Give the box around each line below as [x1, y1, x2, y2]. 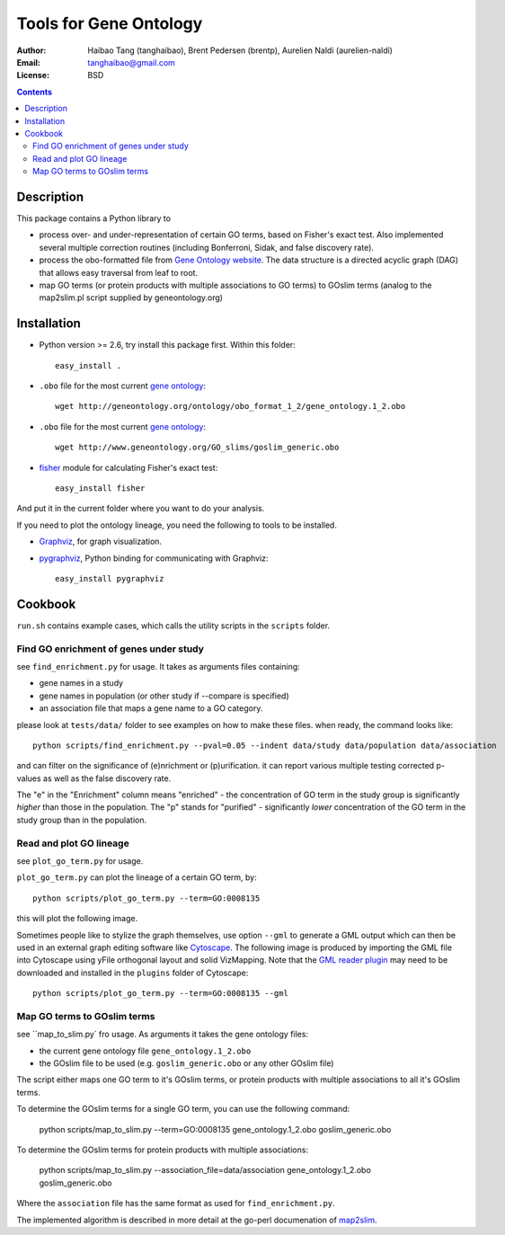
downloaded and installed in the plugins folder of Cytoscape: [16, 967, 249, 978]
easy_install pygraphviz [55, 573, 164, 583]
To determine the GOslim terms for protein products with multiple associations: [16, 1144, 309, 1155]
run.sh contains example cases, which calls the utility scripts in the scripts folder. [16, 620, 331, 631]
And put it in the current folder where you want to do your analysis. [16, 503, 265, 514]
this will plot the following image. [16, 913, 138, 924]
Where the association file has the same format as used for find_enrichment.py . [16, 1198, 336, 1209]
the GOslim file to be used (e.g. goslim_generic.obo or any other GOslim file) [39, 1058, 334, 1069]
